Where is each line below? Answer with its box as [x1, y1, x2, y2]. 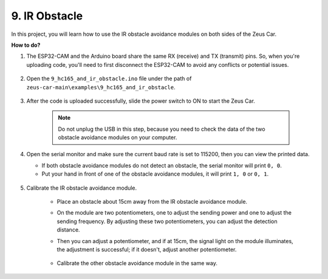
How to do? [11, 41, 41, 49]
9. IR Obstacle [11, 9, 83, 22]
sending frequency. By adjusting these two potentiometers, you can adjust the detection [56, 218, 278, 225]
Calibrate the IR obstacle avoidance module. [26, 184, 137, 191]
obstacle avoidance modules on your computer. [58, 134, 177, 141]
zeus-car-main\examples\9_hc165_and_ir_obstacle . [26, 83, 176, 91]
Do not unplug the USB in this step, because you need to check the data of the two [58, 125, 265, 133]
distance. [56, 226, 80, 233]
